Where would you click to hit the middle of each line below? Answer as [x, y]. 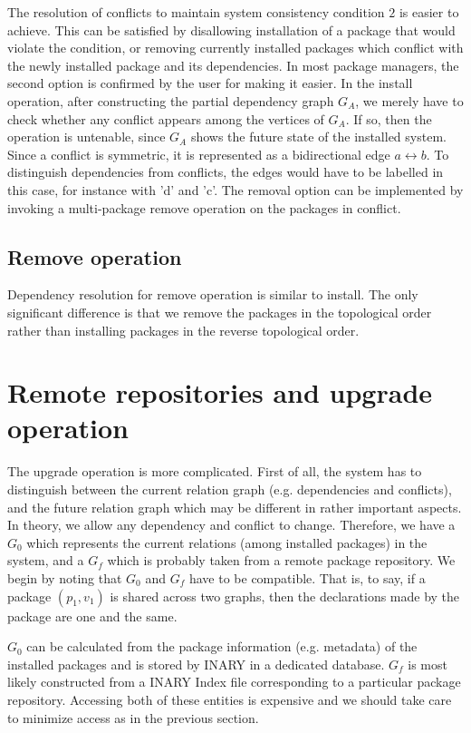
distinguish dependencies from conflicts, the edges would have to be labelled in [226, 172]
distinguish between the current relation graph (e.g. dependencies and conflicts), [230, 489]
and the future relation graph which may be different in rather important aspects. [235, 507]
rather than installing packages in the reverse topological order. [183, 330]
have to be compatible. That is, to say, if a [307, 577]
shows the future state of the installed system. [318, 137]
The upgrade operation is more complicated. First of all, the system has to [215, 471]
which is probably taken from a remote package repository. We [281, 560]
